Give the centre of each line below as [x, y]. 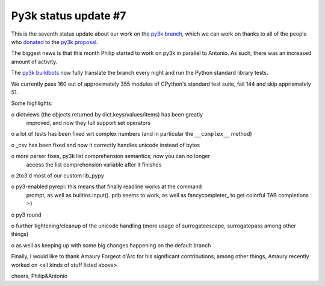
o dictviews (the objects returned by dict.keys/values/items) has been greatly [107, 114]
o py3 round [26, 215]
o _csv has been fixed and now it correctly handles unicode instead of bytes [106, 145]
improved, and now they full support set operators [88, 123]
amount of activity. [34, 62]
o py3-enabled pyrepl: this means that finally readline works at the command [106, 186]
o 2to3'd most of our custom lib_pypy [58, 176]
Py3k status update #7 [69, 16]
